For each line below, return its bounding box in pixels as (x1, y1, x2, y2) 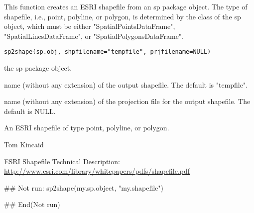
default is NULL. (4, 106, 56, 116)
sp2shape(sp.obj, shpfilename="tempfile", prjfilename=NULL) (4, 48, 211, 56)
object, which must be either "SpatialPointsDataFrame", (4, 21, 175, 31)
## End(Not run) (4, 199, 60, 210)
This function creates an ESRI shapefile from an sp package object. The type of (4, 1, 248, 11)
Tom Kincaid (4, 139, 44, 149)
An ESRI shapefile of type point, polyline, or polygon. (4, 122, 169, 133)
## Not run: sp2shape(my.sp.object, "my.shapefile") (4, 182, 164, 193)
